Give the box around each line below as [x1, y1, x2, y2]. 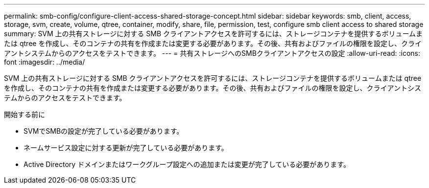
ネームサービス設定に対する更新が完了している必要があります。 [24, 143, 228, 152]
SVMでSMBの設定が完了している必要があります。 [24, 127, 184, 135]
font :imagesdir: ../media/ [4, 58, 85, 66]
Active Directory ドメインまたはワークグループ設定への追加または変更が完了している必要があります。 [24, 160, 350, 168]
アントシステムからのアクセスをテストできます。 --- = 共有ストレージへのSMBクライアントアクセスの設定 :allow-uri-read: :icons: [4, 49, 420, 57]
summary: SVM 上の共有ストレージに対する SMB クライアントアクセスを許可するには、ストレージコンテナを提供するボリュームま [4, 29, 423, 38]
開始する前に [4, 110, 45, 118]
